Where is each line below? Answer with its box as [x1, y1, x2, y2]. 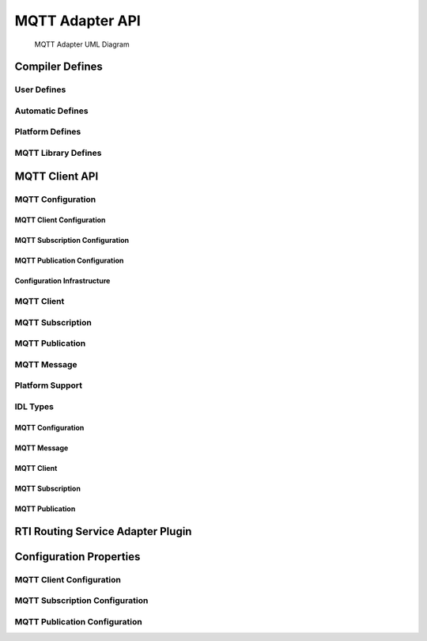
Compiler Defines [14, 60, 103, 74]
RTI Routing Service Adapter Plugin [14, 525, 192, 538]
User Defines [14, 84, 66, 95]
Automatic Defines [14, 105, 89, 116]
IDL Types [14, 400, 55, 412]
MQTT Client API [14, 169, 99, 183]
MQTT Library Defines [14, 147, 102, 158]
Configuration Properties [14, 550, 141, 563]
